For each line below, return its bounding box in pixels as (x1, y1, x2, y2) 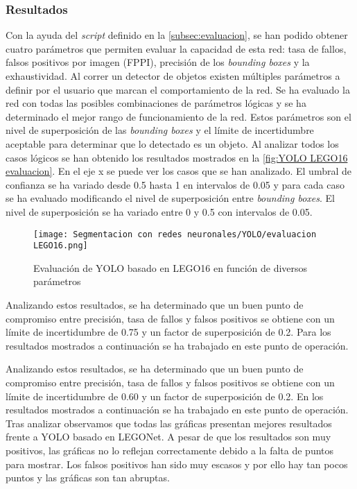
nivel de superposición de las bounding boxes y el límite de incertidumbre (6, 123, 314, 137)
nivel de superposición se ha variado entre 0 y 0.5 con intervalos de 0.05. (6, 204, 313, 218)
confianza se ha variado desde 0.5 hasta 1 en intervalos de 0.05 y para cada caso (6, 177, 345, 191)
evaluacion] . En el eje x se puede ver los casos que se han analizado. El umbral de (6, 164, 351, 178)
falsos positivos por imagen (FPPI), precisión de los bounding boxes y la (6, 55, 310, 69)
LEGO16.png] (33, 241, 88, 251)
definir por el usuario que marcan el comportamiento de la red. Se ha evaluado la (6, 82, 350, 96)
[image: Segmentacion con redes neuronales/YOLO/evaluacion (33, 229, 317, 239)
